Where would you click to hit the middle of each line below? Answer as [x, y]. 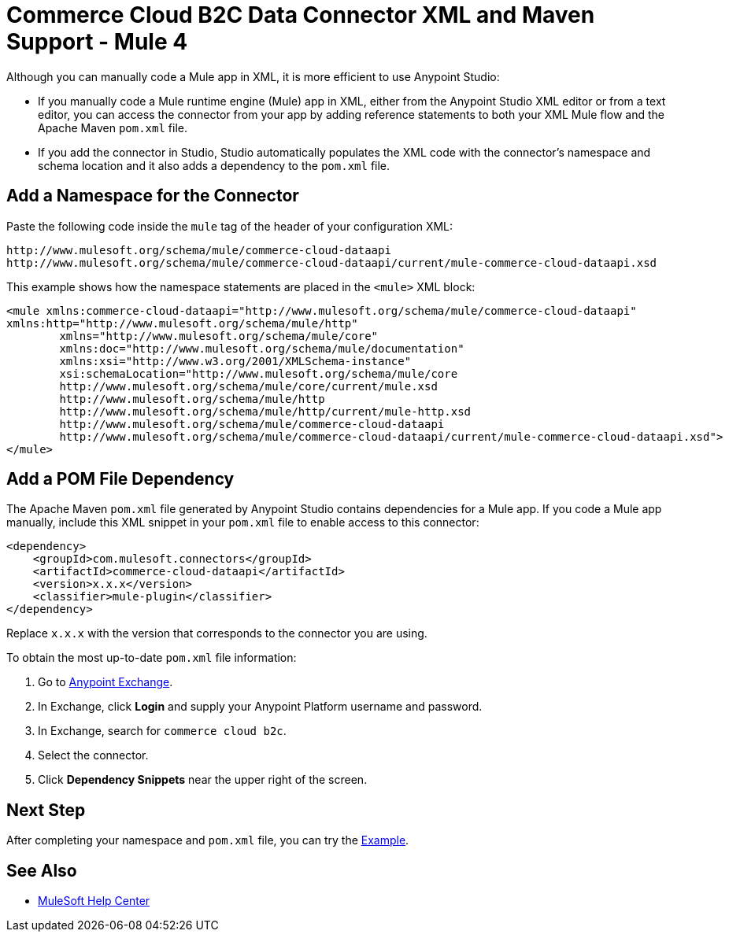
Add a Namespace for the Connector [153, 196]
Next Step [46, 810]
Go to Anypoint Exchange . [105, 682]
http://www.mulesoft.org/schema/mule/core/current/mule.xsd [248, 386]
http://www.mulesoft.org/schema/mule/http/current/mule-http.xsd [265, 411]
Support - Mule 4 [97, 42]
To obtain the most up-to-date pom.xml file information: [152, 658]
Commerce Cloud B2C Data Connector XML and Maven [301, 15]
